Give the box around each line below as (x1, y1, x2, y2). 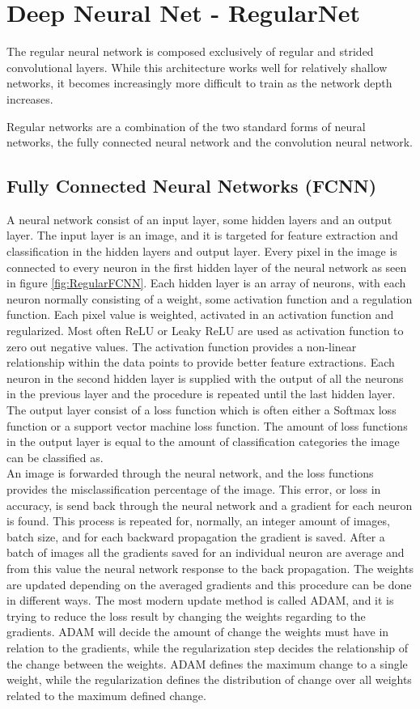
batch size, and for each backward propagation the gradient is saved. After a (6, 528, 385, 545)
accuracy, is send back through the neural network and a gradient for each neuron (6, 496, 413, 513)
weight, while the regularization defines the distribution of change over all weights (6, 671, 412, 688)
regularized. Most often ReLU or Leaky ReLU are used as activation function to (6, 322, 404, 339)
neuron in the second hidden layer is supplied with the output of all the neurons (6, 369, 404, 386)
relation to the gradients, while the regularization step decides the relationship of (6, 639, 408, 656)
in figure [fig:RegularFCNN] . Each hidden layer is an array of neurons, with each (6, 274, 406, 291)
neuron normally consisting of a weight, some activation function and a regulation (6, 290, 413, 307)
